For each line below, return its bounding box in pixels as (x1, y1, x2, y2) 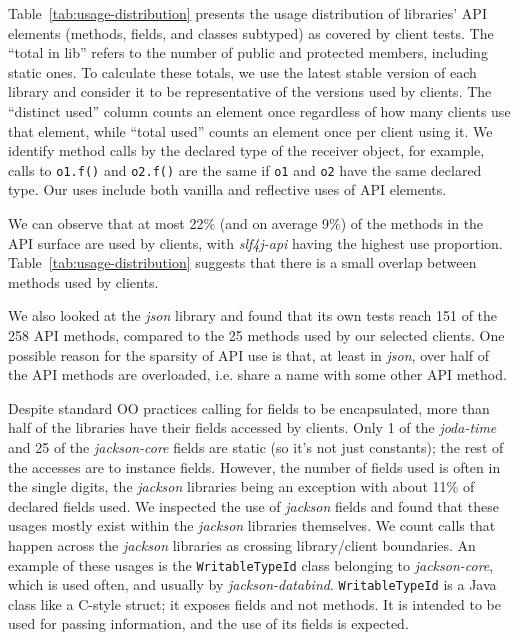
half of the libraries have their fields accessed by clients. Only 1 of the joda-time (8, 417, 497, 438)
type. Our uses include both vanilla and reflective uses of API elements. (8, 179, 447, 200)
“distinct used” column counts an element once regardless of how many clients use (8, 100, 511, 121)
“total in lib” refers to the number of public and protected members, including (8, 42, 488, 63)
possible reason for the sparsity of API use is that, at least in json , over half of (8, 344, 490, 365)
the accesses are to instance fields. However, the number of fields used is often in (8, 456, 501, 477)
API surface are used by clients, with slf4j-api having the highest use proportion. (8, 232, 503, 253)
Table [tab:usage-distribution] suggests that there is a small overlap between (8, 252, 477, 273)
